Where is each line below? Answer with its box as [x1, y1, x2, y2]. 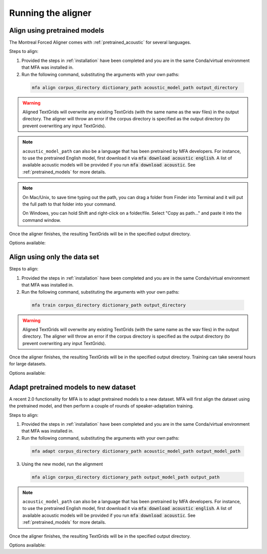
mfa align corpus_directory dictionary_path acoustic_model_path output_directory [32, 85, 238, 90]
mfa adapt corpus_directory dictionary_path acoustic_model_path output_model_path [32, 448, 241, 454]
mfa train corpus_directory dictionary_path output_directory [32, 302, 186, 308]
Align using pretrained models [9, 26, 104, 35]
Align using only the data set [9, 253, 99, 261]
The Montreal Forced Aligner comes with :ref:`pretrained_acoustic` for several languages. [9, 40, 191, 46]
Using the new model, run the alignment [21, 461, 103, 467]
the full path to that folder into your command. [22, 201, 116, 207]
